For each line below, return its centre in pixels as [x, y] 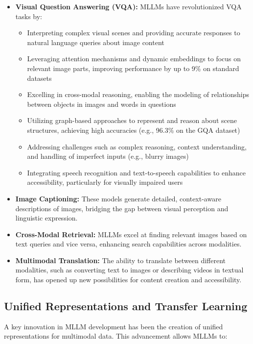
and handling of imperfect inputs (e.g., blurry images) [108, 156]
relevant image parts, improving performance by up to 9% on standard [133, 68]
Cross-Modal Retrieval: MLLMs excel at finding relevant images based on [131, 234]
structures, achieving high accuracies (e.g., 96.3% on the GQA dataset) [134, 130]
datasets [39, 78]
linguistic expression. [46, 218]
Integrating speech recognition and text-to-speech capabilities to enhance [136, 172]
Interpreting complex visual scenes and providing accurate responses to [134, 33]
